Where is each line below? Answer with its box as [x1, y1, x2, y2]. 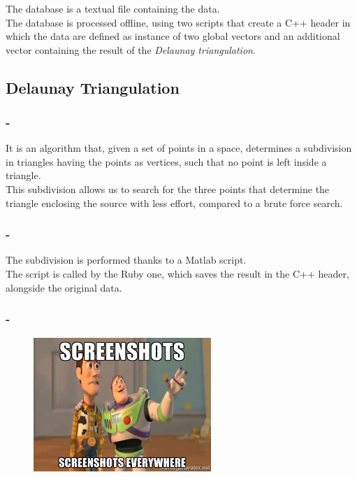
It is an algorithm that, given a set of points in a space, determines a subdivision [6, 141, 352, 155]
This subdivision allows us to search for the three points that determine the [6, 182, 330, 197]
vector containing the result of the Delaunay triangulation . [6, 42, 256, 57]
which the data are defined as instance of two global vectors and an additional [6, 29, 340, 43]
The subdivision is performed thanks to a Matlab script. [6, 252, 247, 267]
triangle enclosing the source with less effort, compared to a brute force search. [6, 195, 343, 210]
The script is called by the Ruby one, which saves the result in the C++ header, [6, 266, 349, 281]
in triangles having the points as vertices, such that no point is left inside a [6, 154, 327, 169]
